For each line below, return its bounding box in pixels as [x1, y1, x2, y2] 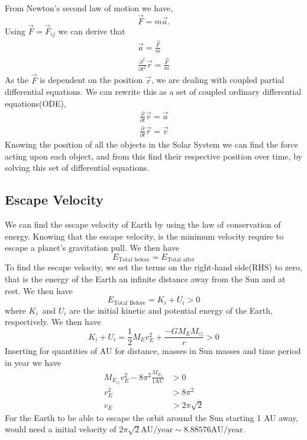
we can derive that [58, 25, 125, 37]
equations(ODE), [5, 97, 66, 109]
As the [5, 74, 29, 86]
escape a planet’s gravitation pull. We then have [5, 241, 179, 254]
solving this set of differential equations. [5, 161, 150, 174]
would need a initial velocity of [5, 423, 117, 435]
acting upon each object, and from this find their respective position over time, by [5, 149, 302, 162]
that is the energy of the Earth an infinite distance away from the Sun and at [5, 272, 286, 285]
